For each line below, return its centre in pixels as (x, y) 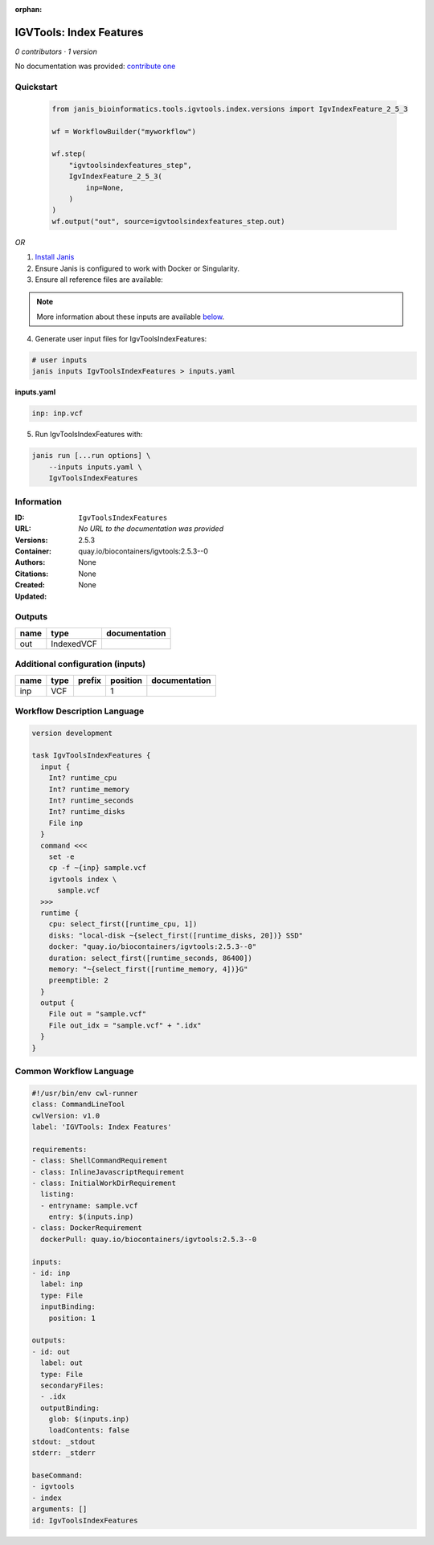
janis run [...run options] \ (91, 456)
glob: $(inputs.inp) (89, 1419)
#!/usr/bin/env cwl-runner (85, 1093)
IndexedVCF (74, 644)
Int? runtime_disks (87, 812)
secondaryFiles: (72, 1385)
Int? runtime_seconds (91, 801)
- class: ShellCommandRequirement (100, 1161)
